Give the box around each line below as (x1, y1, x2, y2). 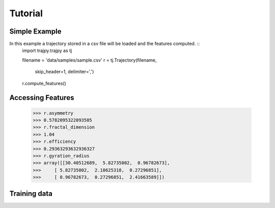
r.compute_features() (22, 80, 66, 86)
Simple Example (9, 27, 62, 36)
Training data (9, 189, 53, 198)
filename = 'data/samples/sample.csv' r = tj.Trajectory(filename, (22, 57, 157, 63)
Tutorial (9, 8, 43, 19)
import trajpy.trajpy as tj (22, 47, 72, 54)
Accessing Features (9, 93, 74, 102)
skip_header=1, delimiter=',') (35, 69, 94, 75)
